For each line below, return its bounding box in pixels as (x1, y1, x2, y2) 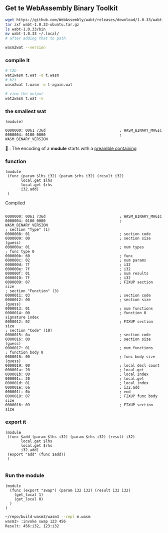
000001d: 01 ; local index (5, 381, 149, 386)
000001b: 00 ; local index (5, 372, 149, 377)
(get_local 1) (14, 492, 43, 497)
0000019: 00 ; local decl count (5, 363, 160, 368)
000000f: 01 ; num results (5, 271, 149, 276)
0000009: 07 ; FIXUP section (5, 280, 153, 285)
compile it (5, 57, 30, 64)
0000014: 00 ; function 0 (5, 311, 146, 316)
